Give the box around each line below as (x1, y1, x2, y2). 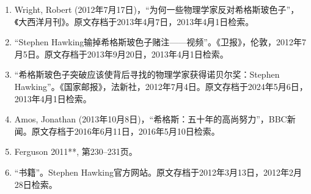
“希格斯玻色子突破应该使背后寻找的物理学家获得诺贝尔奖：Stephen (14, 68, 280, 81)
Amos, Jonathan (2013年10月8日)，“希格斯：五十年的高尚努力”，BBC (14, 113, 287, 125)
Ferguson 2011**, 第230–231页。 (14, 145, 137, 158)
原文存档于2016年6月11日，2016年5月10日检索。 (31, 124, 220, 137)
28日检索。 (14, 177, 57, 190)
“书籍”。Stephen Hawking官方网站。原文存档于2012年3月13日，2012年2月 (14, 165, 302, 178)
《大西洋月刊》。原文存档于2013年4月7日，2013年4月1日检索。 (14, 15, 254, 28)
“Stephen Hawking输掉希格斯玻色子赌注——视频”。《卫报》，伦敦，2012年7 (14, 35, 306, 48)
